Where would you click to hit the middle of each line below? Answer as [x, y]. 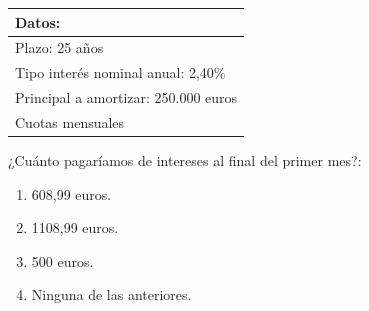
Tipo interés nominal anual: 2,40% [120, 72]
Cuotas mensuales [70, 121]
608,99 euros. [71, 193]
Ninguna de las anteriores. [111, 294]
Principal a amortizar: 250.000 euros [126, 97]
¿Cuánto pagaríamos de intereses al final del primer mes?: [185, 159]
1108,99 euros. [75, 227]
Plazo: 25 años [59, 47]
